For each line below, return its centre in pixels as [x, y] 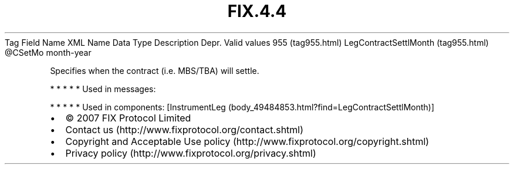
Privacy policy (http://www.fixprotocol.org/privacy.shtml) [191, 153]
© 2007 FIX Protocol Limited [128, 118]
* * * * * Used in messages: [103, 89]
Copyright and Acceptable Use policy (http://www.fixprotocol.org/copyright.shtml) [247, 141]
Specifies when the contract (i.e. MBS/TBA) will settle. [155, 70]
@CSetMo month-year [48, 52]
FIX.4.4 [257, 11]
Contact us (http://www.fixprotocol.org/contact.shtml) [185, 129]
